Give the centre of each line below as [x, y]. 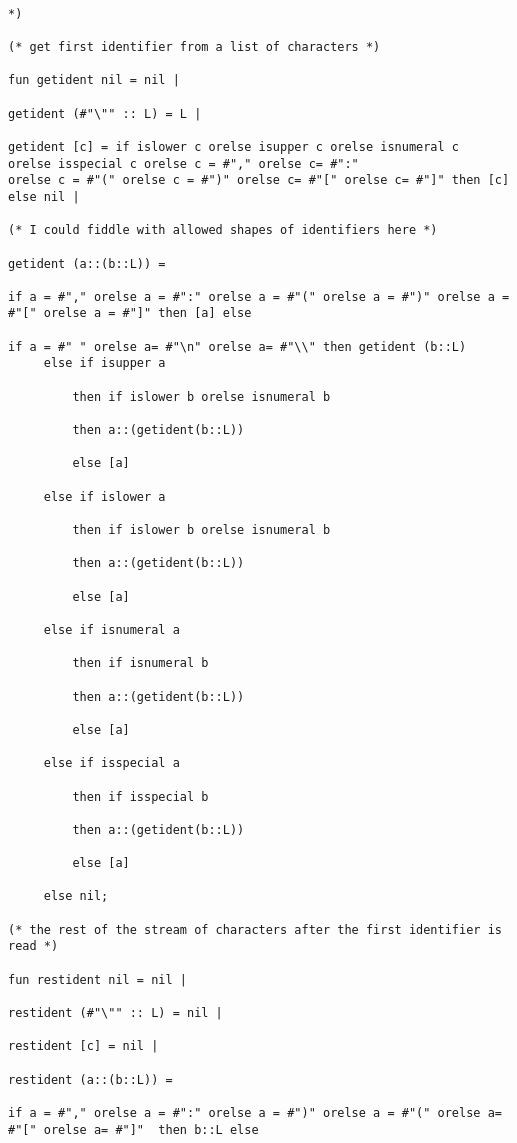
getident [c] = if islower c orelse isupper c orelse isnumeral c [234, 146]
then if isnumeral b [140, 663]
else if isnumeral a [111, 629]
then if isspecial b [140, 796]
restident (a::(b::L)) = [90, 1079]
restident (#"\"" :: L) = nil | [115, 1013]
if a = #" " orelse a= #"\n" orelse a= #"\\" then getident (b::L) [237, 346]
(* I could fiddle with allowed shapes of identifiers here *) [223, 230]
